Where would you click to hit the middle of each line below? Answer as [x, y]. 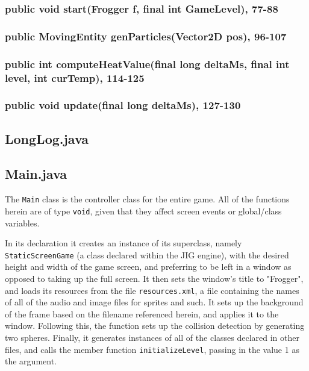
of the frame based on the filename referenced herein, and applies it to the [142, 313]
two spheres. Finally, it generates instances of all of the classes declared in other [152, 338]
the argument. [31, 361]
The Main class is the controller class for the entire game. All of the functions [147, 199]
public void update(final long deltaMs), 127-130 [123, 105]
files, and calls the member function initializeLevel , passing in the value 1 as [152, 349]
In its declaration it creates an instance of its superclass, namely [123, 243]
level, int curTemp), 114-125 [75, 77]
